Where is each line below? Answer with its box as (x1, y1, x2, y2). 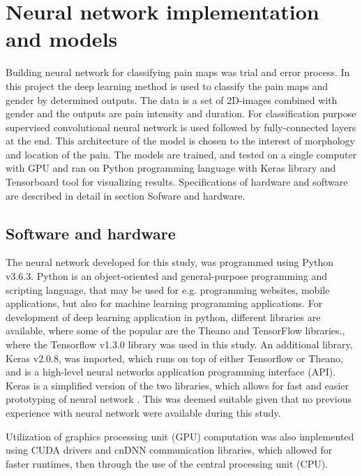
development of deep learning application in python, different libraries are (6, 309, 321, 324)
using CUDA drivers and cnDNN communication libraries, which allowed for (6, 442, 333, 457)
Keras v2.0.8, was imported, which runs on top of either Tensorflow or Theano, (6, 350, 343, 365)
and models (6, 24, 118, 53)
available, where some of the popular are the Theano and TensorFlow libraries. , (6, 323, 345, 338)
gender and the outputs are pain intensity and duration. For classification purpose (6, 106, 356, 121)
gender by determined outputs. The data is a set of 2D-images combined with (6, 92, 338, 107)
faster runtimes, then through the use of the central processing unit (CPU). (6, 456, 329, 470)
